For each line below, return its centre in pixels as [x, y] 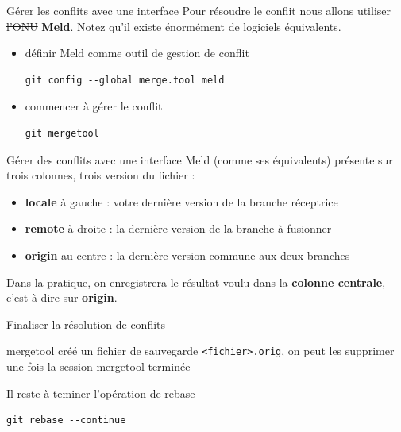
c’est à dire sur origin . [62, 297]
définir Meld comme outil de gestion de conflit [137, 53]
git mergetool [62, 133]
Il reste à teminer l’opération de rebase [101, 393]
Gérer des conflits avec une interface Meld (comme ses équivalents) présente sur [200, 159]
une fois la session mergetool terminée [98, 366]
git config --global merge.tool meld [125, 80]
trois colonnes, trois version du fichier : [101, 175]
